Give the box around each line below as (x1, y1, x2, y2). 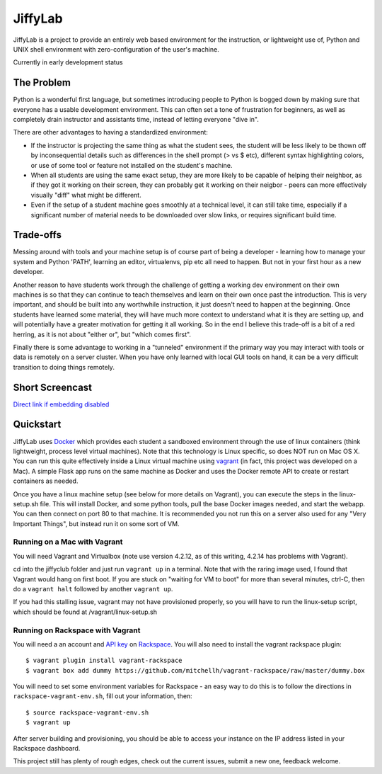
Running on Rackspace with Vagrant (13, 625, 141, 635)
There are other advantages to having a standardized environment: (13, 128, 209, 137)
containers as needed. (13, 477, 79, 485)
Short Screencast (13, 381, 92, 393)
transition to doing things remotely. (13, 363, 115, 371)
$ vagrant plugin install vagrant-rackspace (25, 656, 183, 665)
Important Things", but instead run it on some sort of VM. (13, 519, 180, 528)
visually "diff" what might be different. (30, 190, 141, 199)
